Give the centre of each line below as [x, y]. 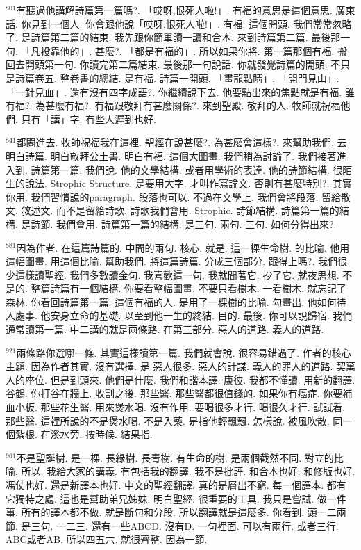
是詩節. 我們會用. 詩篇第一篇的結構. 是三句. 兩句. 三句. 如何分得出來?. [179, 224]
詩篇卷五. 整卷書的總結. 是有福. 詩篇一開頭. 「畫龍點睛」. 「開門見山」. [177, 78]
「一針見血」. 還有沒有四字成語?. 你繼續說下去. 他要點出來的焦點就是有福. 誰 [180, 91]
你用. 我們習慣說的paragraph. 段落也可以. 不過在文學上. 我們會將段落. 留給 [174, 196]
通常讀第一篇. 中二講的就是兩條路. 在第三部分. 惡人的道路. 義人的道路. [165, 329]
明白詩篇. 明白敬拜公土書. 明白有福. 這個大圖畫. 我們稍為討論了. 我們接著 [171, 155]
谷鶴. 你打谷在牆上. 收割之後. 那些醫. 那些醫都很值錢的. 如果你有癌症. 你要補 [179, 393]
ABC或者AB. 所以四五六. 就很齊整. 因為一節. [107, 539]
